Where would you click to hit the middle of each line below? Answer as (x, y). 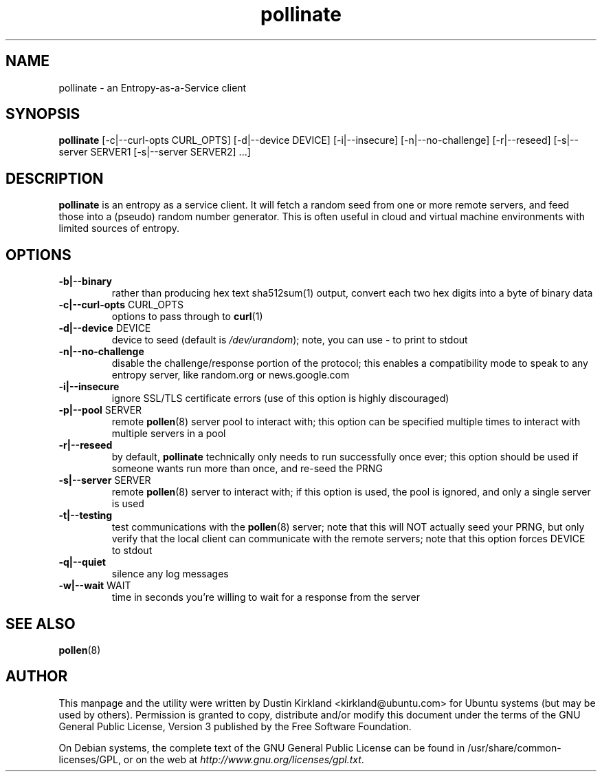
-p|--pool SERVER (100, 410)
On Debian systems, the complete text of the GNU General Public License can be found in (262, 747)
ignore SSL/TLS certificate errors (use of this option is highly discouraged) (280, 398)
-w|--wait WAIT (95, 586)
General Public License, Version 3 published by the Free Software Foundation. (235, 726)
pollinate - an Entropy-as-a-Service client (153, 87)
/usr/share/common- (514, 747)
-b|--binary (85, 281)
